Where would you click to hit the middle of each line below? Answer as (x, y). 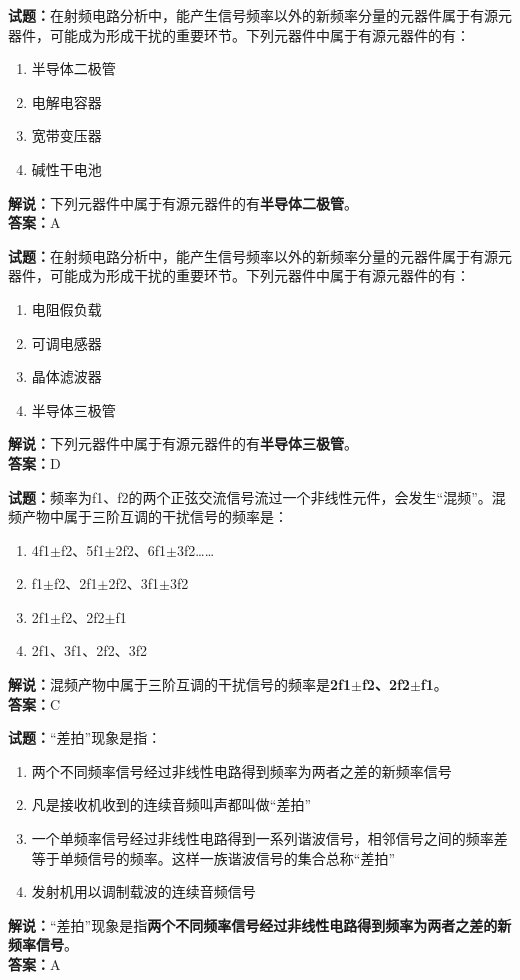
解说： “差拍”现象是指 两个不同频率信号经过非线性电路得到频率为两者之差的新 (260, 924)
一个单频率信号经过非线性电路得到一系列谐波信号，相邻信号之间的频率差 (269, 838)
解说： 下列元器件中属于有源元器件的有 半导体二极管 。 (183, 202)
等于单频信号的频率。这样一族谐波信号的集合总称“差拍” (213, 857)
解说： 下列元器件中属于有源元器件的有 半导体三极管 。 (183, 443)
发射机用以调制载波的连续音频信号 (143, 891)
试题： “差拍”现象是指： (85, 737)
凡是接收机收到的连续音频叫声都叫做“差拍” (171, 804)
